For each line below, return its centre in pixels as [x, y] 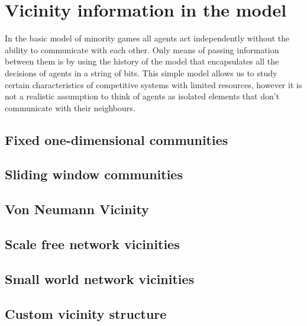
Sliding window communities [94, 174]
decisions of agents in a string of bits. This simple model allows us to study [141, 72]
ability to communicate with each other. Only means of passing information [142, 49]
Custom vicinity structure [86, 313]
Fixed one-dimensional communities [117, 139]
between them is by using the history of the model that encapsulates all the [142, 61]
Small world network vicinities [100, 278]
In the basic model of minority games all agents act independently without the [147, 38]
